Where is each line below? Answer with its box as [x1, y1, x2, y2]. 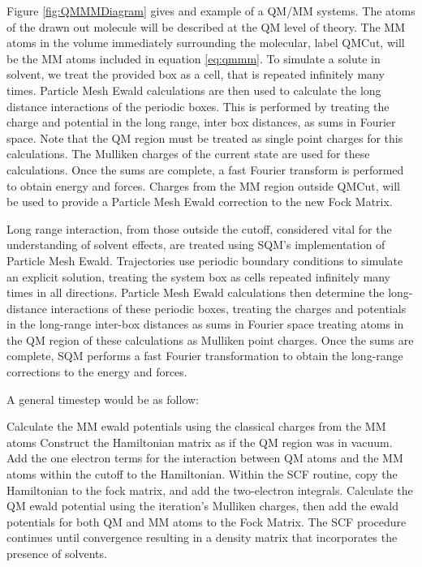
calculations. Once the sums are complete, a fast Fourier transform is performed [6, 161, 404, 178]
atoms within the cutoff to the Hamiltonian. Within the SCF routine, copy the [6, 466, 398, 483]
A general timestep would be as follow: [6, 390, 200, 407]
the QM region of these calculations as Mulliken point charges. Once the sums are [6, 331, 414, 348]
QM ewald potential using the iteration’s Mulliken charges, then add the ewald [6, 497, 398, 514]
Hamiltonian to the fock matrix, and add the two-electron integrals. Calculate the [6, 481, 413, 498]
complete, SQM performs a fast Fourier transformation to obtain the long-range [6, 347, 403, 364]
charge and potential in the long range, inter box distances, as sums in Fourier [6, 114, 396, 131]
